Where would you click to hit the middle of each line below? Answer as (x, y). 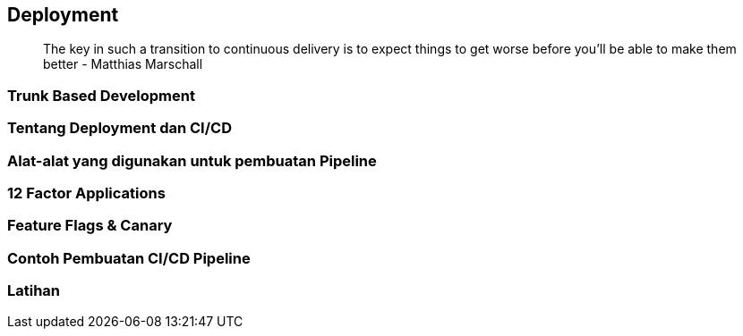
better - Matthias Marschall (123, 64)
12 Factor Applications (86, 193)
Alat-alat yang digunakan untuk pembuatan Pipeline (192, 160)
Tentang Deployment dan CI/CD (120, 128)
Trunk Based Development (101, 95)
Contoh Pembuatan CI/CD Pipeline (129, 258)
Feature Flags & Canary (90, 226)
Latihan (34, 291)
